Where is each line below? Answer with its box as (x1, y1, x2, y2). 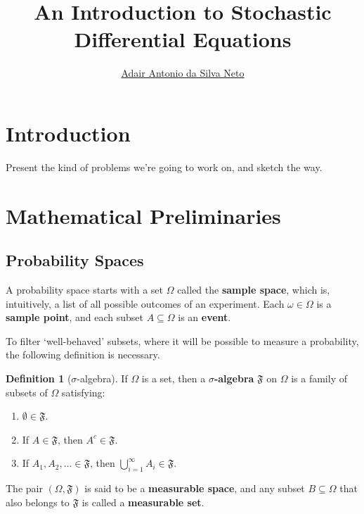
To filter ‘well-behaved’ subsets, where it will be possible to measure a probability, (6, 333, 359, 348)
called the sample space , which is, (177, 282, 330, 297)
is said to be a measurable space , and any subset (84, 481, 305, 496)
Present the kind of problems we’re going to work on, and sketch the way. (6, 159, 323, 174)
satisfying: (61, 384, 105, 399)
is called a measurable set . (82, 494, 204, 509)
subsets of (6, 384, 48, 399)
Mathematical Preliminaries (6, 201, 281, 230)
